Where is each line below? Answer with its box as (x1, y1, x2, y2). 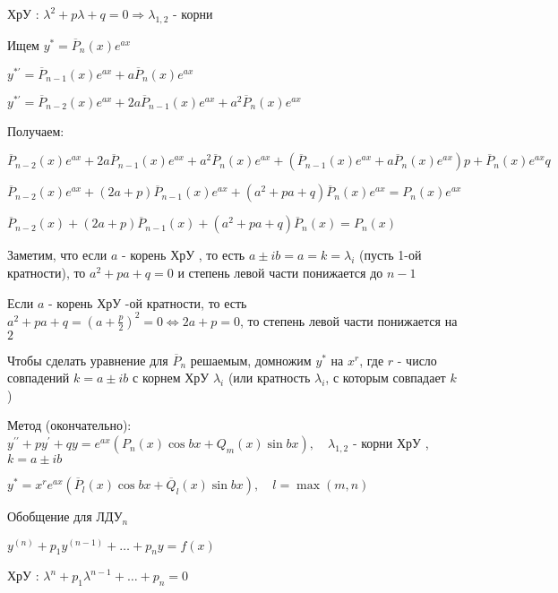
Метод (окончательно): (7, 416, 132, 434)
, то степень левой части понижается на (239, 311, 458, 330)
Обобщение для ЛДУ (7, 507, 123, 526)
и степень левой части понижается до (177, 263, 383, 282)
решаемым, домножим (190, 350, 312, 369)
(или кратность (227, 368, 311, 387)
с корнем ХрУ (133, 368, 210, 387)
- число (397, 350, 437, 369)
